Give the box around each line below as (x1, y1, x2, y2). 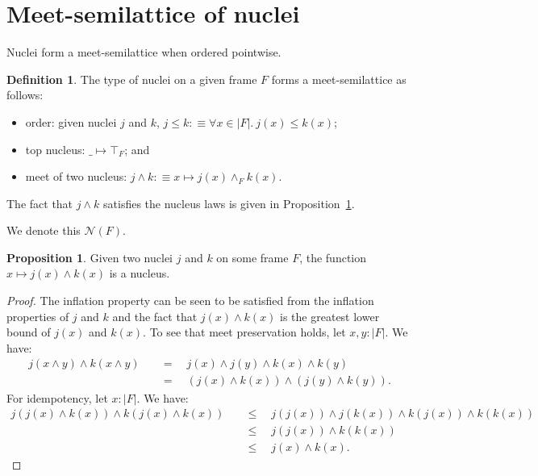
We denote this (6, 222, 81, 239)
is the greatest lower (280, 307, 380, 324)
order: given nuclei (25, 113, 117, 130)
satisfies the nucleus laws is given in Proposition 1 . (103, 194, 355, 211)
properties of (6, 307, 69, 324)
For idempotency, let (6, 389, 108, 406)
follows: (6, 86, 44, 103)
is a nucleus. (109, 265, 170, 282)
